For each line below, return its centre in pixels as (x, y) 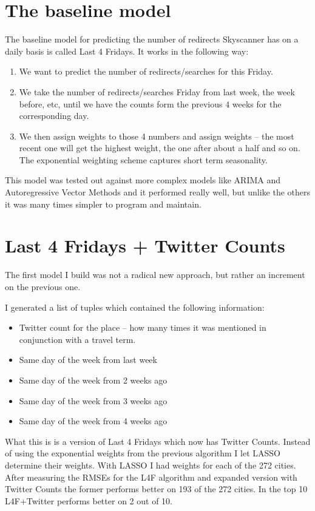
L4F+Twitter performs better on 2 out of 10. (89, 500)
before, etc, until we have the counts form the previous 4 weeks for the (150, 103)
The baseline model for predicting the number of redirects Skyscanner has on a (152, 39)
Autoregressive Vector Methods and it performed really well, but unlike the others (158, 192)
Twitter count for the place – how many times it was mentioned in (143, 327)
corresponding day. (54, 116)
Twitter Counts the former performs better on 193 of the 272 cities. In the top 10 (156, 489)
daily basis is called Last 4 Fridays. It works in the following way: (127, 51)
